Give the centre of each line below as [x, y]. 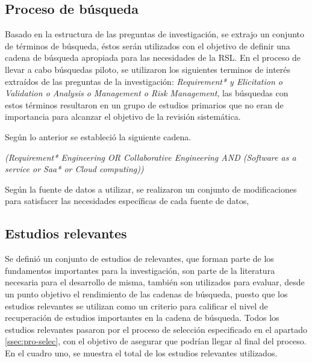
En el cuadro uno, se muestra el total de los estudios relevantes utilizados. [141, 352]
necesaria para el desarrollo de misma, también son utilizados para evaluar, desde [155, 282]
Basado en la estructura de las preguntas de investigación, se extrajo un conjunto [155, 34]
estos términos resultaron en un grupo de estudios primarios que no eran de [144, 104]
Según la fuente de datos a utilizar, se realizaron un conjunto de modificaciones [151, 189]
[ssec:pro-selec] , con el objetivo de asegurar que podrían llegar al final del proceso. [156, 341]
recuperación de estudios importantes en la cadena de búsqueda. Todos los [142, 318]
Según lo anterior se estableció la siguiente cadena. [98, 136]
